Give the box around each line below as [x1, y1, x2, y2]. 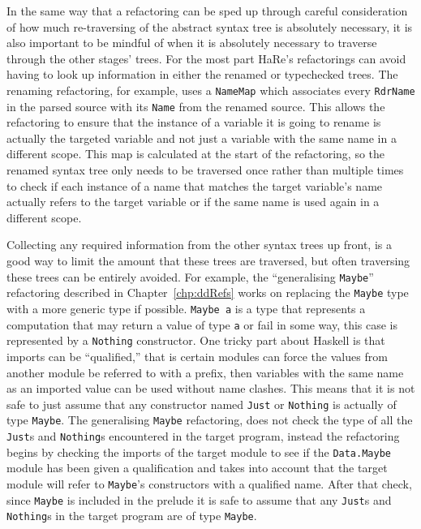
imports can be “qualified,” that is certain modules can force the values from [6, 347, 388, 364]
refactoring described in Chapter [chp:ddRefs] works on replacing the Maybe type [6, 284, 409, 301]
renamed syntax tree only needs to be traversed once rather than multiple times [6, 161, 404, 178]
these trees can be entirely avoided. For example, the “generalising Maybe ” [6, 268, 374, 285]
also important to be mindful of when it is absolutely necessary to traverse [6, 34, 377, 51]
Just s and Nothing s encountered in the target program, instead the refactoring [6, 428, 400, 444]
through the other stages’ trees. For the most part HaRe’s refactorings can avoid [6, 49, 406, 67]
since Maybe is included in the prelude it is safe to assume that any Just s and [6, 491, 392, 508]
